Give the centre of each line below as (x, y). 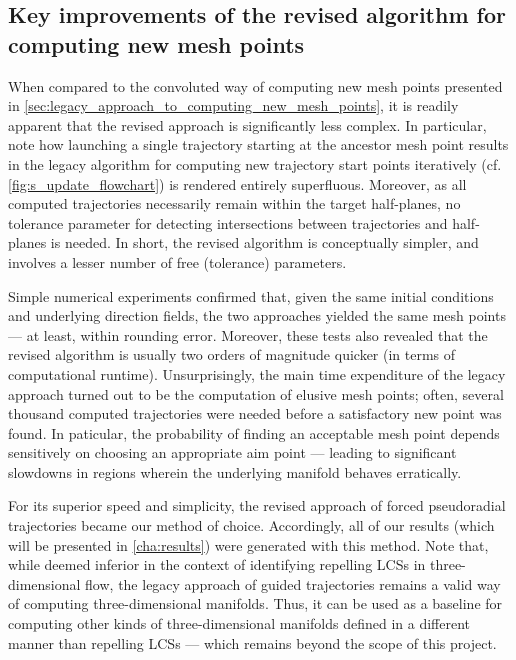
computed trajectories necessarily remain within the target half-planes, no (234, 203)
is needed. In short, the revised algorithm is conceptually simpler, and (264, 242)
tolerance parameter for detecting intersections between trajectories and (228, 222)
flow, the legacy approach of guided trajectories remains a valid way (293, 583)
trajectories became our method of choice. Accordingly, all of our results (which (251, 525)
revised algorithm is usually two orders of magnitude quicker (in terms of (232, 354)
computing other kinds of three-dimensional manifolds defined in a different (239, 623)
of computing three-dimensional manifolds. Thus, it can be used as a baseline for (255, 603)
